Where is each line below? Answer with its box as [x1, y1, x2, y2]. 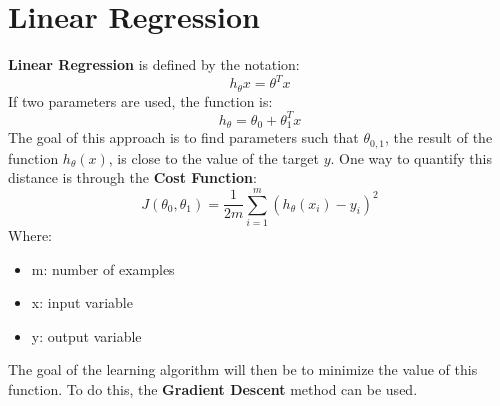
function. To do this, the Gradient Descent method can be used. [8, 378, 418, 399]
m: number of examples [31, 258, 175, 279]
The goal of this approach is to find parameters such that [8, 127, 359, 148]
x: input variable [31, 292, 133, 313]
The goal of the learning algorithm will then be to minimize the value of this [8, 359, 478, 380]
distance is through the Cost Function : [8, 167, 257, 188]
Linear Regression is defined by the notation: [8, 54, 300, 75]
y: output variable [31, 325, 142, 346]
